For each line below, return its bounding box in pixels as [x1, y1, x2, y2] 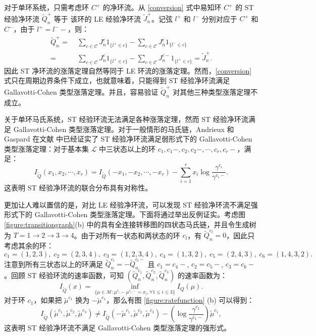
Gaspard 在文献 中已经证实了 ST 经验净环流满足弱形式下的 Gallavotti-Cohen [4, 133, 252, 144]
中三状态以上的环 [99, 143, 156, 154]
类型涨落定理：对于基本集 [4, 143, 89, 154]
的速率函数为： [177, 270, 227, 281]
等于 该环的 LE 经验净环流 [54, 13, 141, 24]
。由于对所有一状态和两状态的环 [74, 230, 180, 240]
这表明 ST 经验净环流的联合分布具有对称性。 [4, 182, 152, 193]
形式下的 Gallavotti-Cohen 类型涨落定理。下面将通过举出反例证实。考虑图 [4, 209, 246, 220]
